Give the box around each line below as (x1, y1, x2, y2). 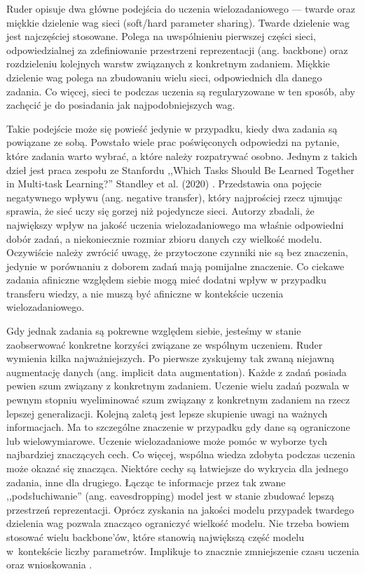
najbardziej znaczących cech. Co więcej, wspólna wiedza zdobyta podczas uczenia (6, 447, 355, 462)
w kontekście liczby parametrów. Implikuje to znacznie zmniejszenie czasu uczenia (6, 543, 359, 558)
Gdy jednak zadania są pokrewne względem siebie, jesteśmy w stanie (6, 323, 301, 338)
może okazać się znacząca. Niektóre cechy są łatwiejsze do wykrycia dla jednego (6, 461, 348, 475)
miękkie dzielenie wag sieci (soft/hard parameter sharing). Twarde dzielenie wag (6, 15, 350, 29)
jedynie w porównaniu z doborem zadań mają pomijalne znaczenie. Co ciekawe (6, 258, 345, 273)
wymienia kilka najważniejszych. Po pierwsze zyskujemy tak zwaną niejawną (6, 351, 335, 366)
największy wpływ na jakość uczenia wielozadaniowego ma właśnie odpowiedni (6, 217, 344, 232)
